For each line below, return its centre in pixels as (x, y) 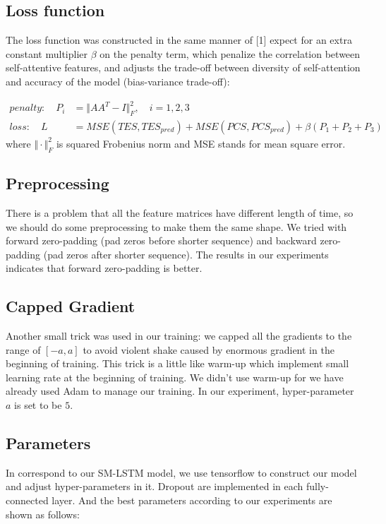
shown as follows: (43, 514)
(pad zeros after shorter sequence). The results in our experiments (186, 254)
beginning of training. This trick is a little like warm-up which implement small (177, 363)
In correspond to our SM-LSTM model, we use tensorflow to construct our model (181, 472)
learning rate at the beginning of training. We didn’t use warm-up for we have (175, 377)
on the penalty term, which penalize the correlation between (230, 53)
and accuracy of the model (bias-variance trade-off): (118, 81)
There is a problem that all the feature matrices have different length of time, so (180, 212)
